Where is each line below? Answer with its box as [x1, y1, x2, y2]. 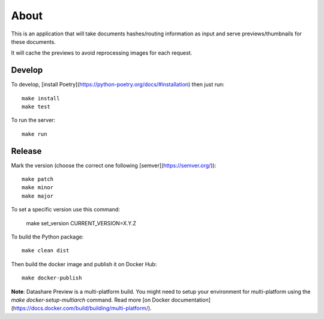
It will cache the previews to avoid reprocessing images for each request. [11, 49, 193, 56]
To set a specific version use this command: [11, 206, 120, 213]
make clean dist [22, 247, 70, 254]
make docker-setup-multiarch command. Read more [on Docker [11, 296, 170, 303]
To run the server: [11, 117, 56, 124]
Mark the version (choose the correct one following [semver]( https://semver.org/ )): [11, 162, 217, 169]
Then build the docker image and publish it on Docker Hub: [11, 260, 157, 267]
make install [22, 95, 60, 102]
